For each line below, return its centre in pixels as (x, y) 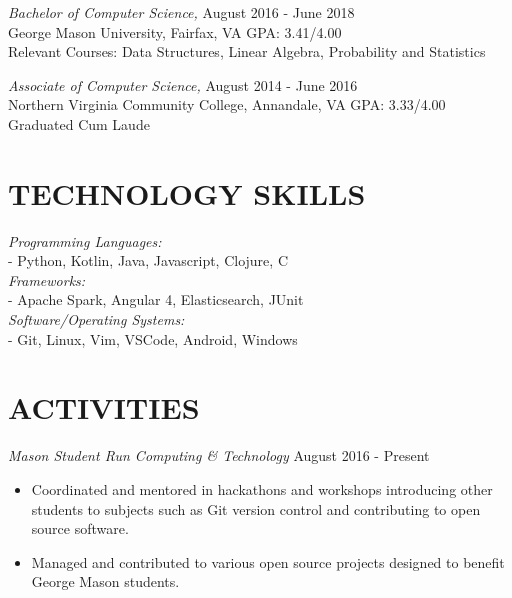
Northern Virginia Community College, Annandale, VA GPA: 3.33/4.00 (227, 104)
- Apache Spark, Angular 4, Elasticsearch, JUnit (156, 299)
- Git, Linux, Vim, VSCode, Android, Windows (153, 338)
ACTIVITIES (104, 407)
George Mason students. (105, 581)
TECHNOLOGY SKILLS (187, 192)
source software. (80, 528)
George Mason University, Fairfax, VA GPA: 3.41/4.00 (175, 31)
